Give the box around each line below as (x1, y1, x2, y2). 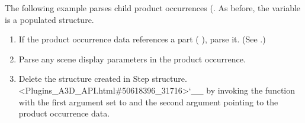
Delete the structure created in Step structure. (18, 72, 187, 85)
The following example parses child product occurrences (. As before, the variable (5, 2, 301, 14)
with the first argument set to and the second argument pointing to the (18, 95, 278, 108)
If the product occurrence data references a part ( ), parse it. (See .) (18, 33, 266, 45)
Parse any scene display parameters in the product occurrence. (18, 52, 246, 65)
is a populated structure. (5, 13, 94, 25)
